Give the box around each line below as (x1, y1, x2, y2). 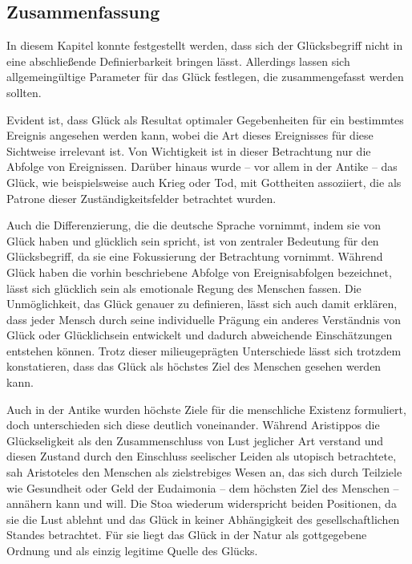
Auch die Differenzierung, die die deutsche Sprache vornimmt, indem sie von (6, 217, 382, 233)
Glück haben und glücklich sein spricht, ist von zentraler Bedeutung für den (6, 232, 379, 249)
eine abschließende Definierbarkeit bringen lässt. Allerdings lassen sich (6, 52, 350, 69)
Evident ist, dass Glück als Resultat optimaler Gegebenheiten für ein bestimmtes (6, 111, 404, 128)
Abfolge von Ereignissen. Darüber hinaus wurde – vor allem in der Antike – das (6, 158, 398, 175)
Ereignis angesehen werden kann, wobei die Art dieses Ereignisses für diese (6, 127, 374, 144)
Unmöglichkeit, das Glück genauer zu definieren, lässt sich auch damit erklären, (6, 295, 398, 312)
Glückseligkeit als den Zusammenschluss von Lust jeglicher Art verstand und (6, 432, 384, 448)
